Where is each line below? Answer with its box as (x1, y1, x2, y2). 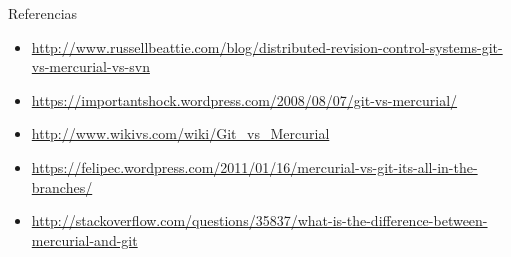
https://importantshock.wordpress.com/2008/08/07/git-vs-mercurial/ (31, 89, 458, 110)
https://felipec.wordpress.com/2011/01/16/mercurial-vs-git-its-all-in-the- (31, 156, 478, 177)
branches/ (31, 176, 93, 197)
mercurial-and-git (31, 229, 138, 250)
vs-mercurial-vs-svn (31, 56, 150, 77)
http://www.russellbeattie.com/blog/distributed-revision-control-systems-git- (31, 36, 503, 57)
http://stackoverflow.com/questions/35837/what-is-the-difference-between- (31, 210, 488, 231)
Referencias (8, 3, 78, 23)
